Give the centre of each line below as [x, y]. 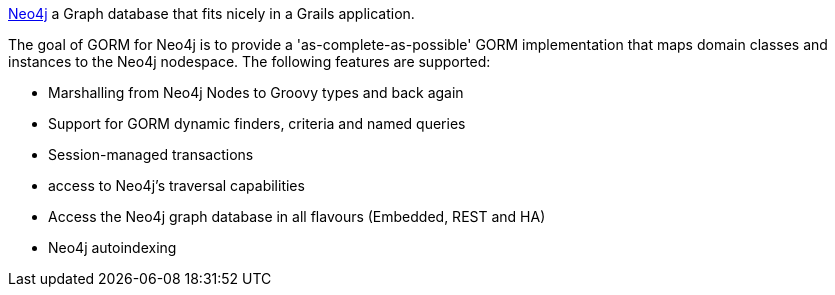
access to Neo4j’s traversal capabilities [176, 185]
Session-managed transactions [151, 154]
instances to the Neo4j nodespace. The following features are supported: [249, 61]
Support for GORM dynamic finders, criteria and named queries [257, 123]
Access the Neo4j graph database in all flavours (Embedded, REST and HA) [297, 216]
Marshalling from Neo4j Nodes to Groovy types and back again [256, 92]
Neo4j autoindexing [112, 247]
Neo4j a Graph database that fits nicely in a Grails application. [211, 13]
